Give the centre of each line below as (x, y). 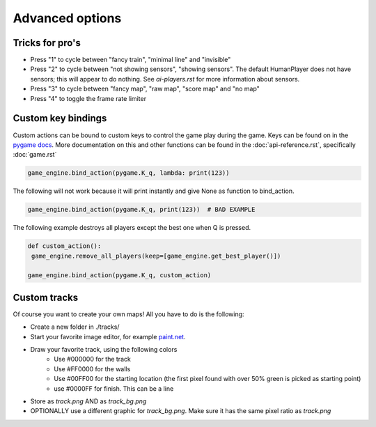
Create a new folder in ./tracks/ (75, 327)
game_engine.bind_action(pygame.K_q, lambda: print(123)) (128, 173)
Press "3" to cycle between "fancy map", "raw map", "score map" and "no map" (145, 89)
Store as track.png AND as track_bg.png (88, 401)
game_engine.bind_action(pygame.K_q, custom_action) (119, 275)
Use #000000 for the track (93, 359)
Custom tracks (46, 297)
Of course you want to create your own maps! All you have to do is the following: (128, 314)
